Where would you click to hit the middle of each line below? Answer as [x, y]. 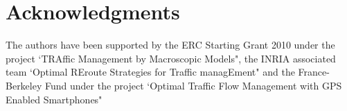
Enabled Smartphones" [54, 99]
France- [314, 72]
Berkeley [24, 85]
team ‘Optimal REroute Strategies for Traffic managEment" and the [150, 72]
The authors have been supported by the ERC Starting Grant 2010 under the [170, 45]
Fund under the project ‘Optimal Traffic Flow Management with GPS [193, 85]
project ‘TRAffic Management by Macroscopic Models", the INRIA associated [171, 58]
